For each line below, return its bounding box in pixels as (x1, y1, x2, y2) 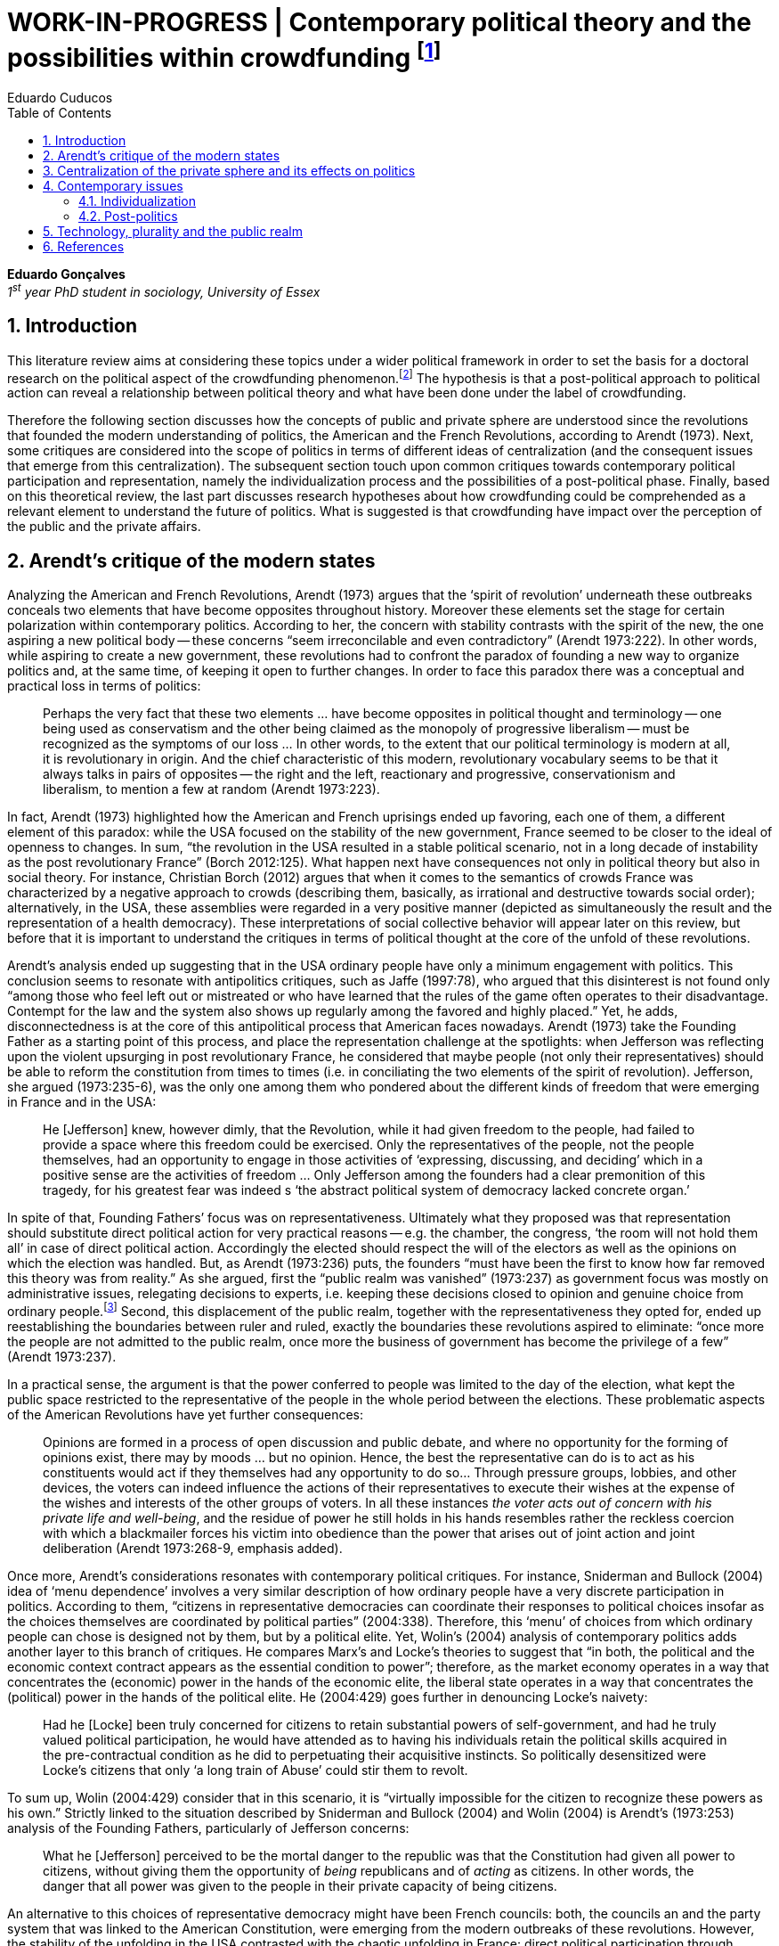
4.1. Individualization (78, 193, 197, 209)
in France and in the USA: (7, 1094, 157, 1110)
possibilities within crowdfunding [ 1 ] (7, 37, 442, 74)
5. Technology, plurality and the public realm (43, 224, 303, 240)
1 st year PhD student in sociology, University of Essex (7, 282, 321, 299)
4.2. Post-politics (78, 208, 178, 225)
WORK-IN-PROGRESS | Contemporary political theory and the (7, 7, 751, 37)
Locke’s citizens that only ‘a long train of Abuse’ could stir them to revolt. (43, 1762, 468, 1778)
